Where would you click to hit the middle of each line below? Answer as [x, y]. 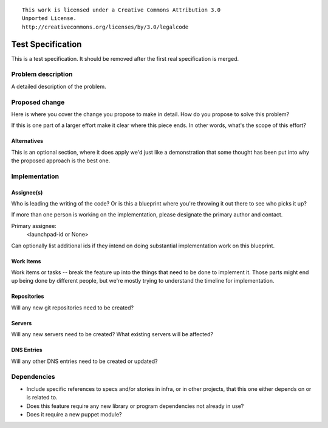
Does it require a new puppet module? [74, 414]
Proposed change [38, 102]
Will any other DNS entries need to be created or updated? [84, 361]
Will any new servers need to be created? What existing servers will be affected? [112, 334]
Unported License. [50, 19]
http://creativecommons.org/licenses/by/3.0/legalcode [105, 27]
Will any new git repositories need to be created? [72, 308]
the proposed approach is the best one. [61, 160]
